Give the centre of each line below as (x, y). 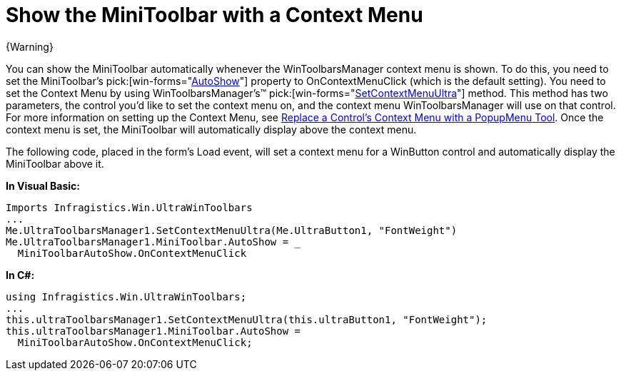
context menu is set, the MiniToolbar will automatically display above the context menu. (211, 129)
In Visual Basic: (43, 186)
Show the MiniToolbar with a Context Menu (214, 15)
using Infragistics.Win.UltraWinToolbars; (126, 296)
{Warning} (30, 46)
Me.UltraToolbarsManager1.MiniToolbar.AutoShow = (147, 242)
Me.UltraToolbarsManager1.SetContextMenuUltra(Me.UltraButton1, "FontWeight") (232, 230)
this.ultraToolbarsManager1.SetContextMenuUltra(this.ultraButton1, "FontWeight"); (247, 319)
